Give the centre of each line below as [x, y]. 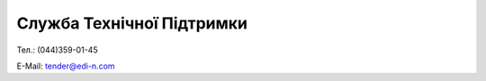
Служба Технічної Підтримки [132, 23]
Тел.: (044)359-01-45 [57, 50]
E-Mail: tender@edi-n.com [66, 66]
